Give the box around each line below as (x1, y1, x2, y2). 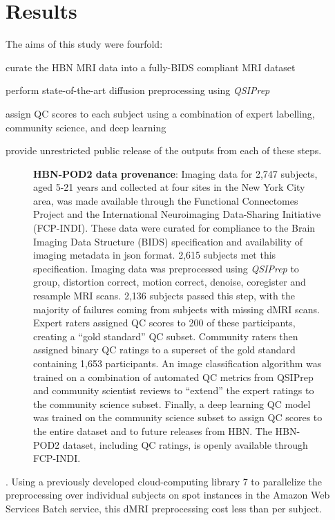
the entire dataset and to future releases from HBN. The (33, 423, 272, 438)
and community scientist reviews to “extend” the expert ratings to (33, 383, 314, 398)
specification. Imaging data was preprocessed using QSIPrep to (33, 261, 299, 275)
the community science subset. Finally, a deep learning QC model (33, 396, 311, 411)
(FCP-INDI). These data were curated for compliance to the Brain (33, 221, 316, 235)
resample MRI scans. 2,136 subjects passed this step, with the (33, 288, 295, 303)
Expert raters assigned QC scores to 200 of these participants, (33, 315, 296, 330)
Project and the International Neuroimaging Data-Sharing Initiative (33, 207, 321, 221)
